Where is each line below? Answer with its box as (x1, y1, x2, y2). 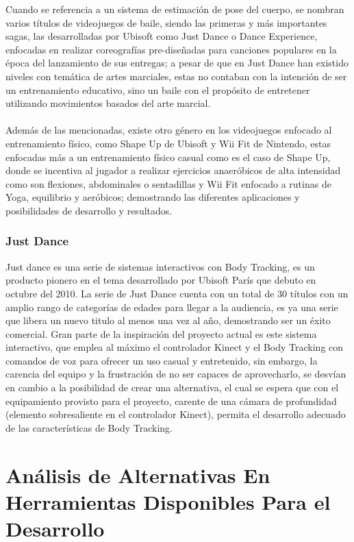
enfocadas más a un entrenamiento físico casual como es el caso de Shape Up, (5, 149, 331, 164)
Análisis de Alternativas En (5, 460, 270, 489)
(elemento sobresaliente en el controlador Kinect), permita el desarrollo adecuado (5, 407, 346, 421)
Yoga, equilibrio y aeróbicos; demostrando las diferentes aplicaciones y (5, 190, 300, 204)
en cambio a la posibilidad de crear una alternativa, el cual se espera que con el (5, 380, 339, 395)
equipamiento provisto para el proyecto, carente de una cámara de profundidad (5, 393, 337, 408)
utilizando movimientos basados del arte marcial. (5, 96, 211, 110)
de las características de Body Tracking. (5, 420, 173, 434)
